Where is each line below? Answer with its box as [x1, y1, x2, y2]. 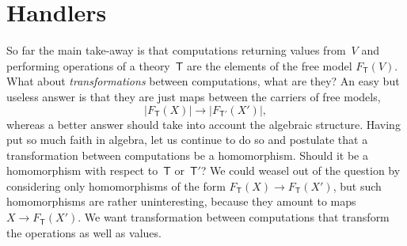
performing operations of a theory [6, 57, 170, 74]
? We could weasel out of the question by [200, 162, 401, 179]
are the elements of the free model [186, 57, 352, 74]
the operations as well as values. [6, 224, 162, 240]
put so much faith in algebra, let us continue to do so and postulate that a [6, 131, 368, 148]
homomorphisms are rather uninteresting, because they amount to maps [6, 193, 356, 210]
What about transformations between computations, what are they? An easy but [6, 73, 400, 89]
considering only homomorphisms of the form [6, 177, 226, 194]
